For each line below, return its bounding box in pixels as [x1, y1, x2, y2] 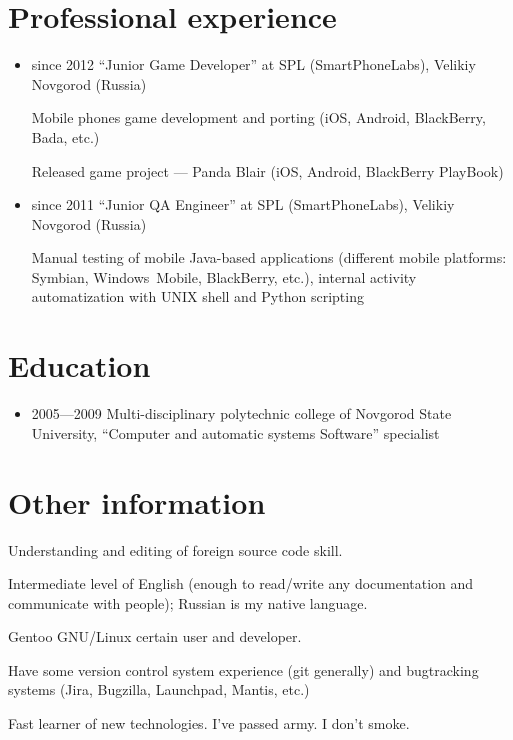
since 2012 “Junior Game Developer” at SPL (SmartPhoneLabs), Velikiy [31, 54, 476, 75]
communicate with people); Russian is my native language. [8, 592, 368, 613]
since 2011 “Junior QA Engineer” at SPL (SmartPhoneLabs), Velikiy [31, 194, 455, 215]
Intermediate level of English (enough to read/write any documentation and [8, 573, 474, 594]
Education [8, 345, 151, 386]
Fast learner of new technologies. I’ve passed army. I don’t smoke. [8, 713, 410, 734]
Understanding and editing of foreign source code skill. [8, 539, 343, 560]
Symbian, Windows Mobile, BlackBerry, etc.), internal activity [31, 266, 417, 287]
